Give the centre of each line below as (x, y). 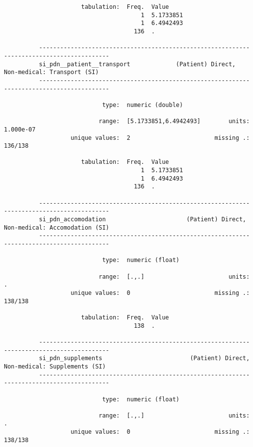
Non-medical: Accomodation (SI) (57, 227)
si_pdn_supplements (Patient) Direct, (144, 358)
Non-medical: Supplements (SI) (55, 366)
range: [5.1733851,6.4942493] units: (174, 121)
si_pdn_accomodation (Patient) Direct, (142, 220)
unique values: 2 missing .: (160, 138)
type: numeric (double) (143, 105)
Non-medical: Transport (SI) (51, 72)
